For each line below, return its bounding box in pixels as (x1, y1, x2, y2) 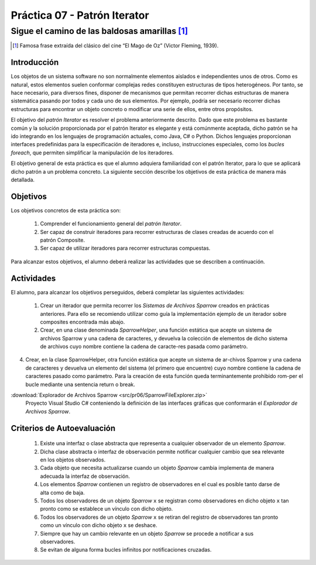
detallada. (11, 176, 35, 183)
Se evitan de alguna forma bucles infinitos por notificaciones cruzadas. (40, 546, 212, 553)
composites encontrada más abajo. (40, 318, 125, 325)
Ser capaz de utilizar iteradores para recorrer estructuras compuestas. (40, 244, 211, 252)
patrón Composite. (40, 237, 85, 244)
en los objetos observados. (40, 456, 106, 463)
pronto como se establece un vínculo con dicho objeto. (40, 505, 173, 512)
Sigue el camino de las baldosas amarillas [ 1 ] (11, 26, 188, 36)
